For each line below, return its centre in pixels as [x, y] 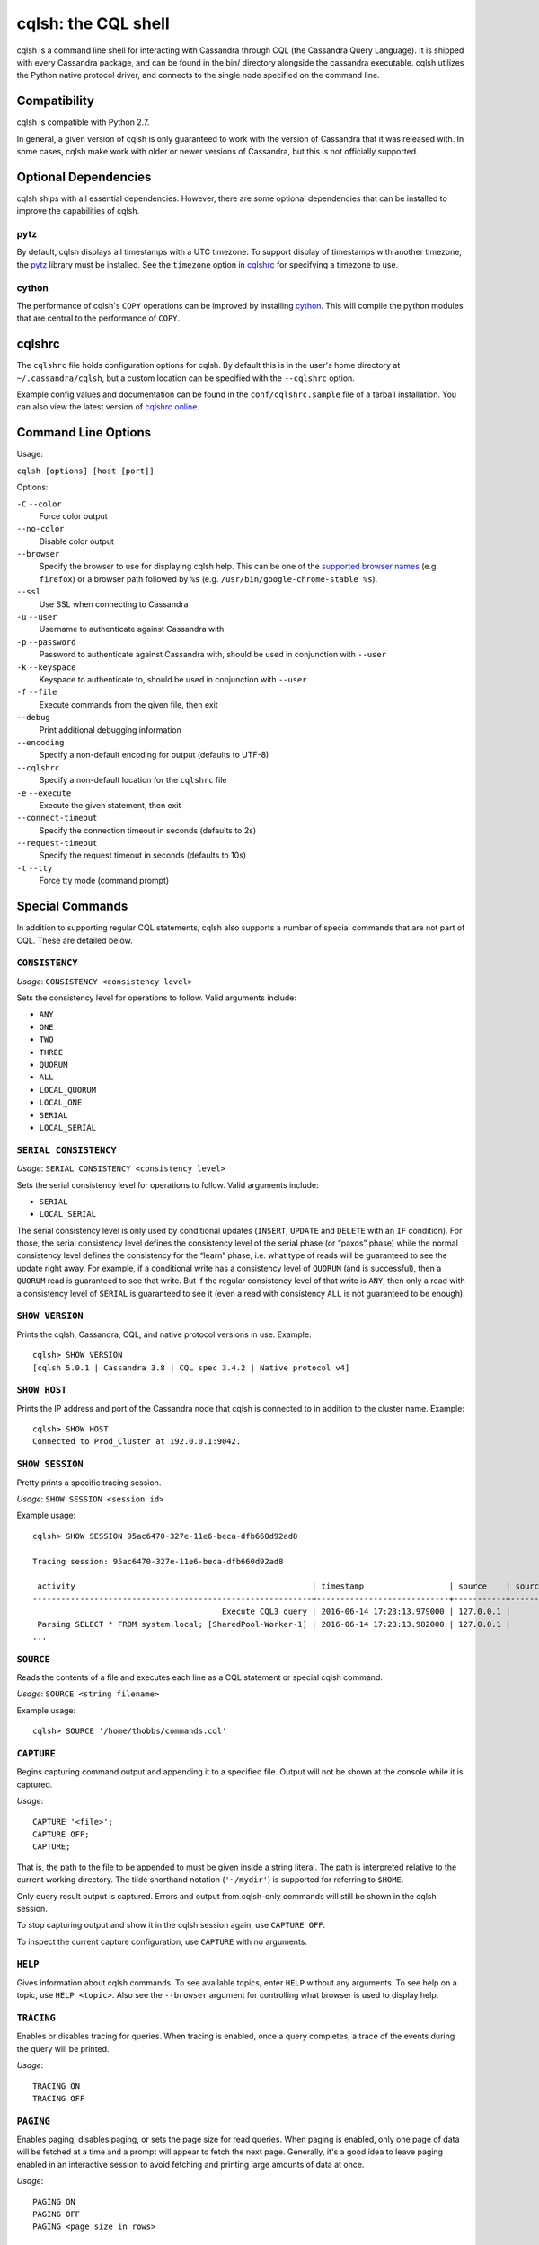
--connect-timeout [57, 818]
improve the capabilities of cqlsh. [78, 211]
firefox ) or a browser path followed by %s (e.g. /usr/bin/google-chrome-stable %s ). [208, 578]
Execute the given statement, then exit [110, 805]
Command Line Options [84, 432]
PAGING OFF [57, 2214]
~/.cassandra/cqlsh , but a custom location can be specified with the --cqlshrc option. [186, 378]
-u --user [37, 617]
